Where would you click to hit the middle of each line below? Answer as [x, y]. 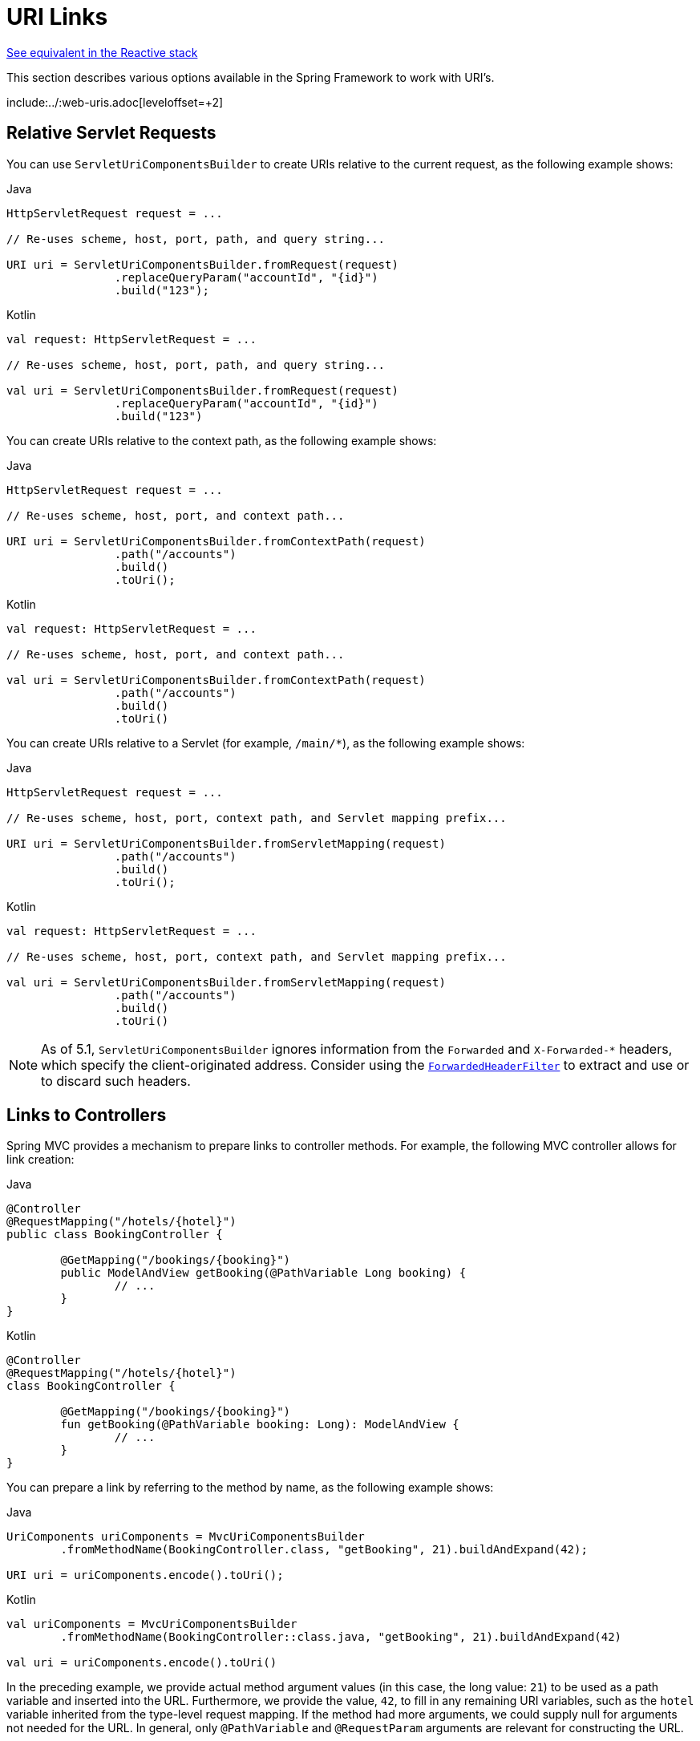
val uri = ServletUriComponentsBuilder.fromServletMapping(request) [226, 982]
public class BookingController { [115, 1235]
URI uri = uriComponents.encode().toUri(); [145, 1575]
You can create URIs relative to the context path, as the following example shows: [222, 440]
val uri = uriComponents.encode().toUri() [142, 1663]
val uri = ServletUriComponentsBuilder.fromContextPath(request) [216, 680]
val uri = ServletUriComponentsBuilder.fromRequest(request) [202, 390]
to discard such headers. [116, 1081]
